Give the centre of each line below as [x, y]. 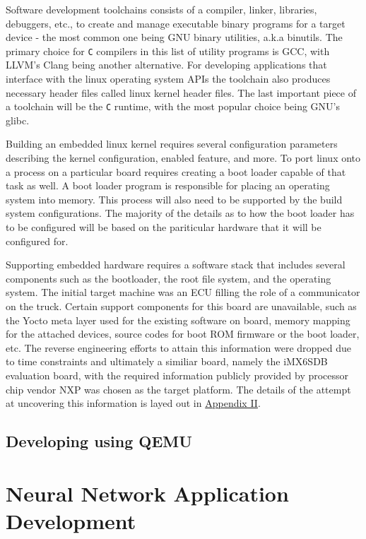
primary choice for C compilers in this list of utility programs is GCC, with [168, 51]
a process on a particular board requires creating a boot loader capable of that [176, 171]
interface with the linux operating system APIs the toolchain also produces [168, 79]
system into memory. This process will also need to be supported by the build [174, 199]
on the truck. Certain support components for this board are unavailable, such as [181, 306]
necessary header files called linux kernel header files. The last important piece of [181, 92]
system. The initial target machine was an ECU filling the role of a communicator [183, 292]
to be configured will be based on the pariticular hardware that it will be [164, 227]
